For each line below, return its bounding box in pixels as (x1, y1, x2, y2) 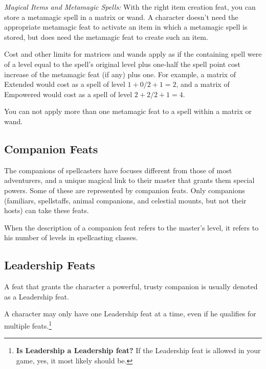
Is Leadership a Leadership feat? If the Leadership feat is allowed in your (16, 345, 261, 356)
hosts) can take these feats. (4, 205, 89, 216)
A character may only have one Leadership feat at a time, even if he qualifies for (4, 308, 256, 319)
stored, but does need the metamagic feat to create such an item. (4, 31, 208, 42)
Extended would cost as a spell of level (4, 79, 125, 89)
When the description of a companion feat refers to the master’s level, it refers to (4, 222, 259, 233)
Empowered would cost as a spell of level (4, 88, 132, 99)
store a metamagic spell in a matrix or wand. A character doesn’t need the (4, 11, 238, 22)
